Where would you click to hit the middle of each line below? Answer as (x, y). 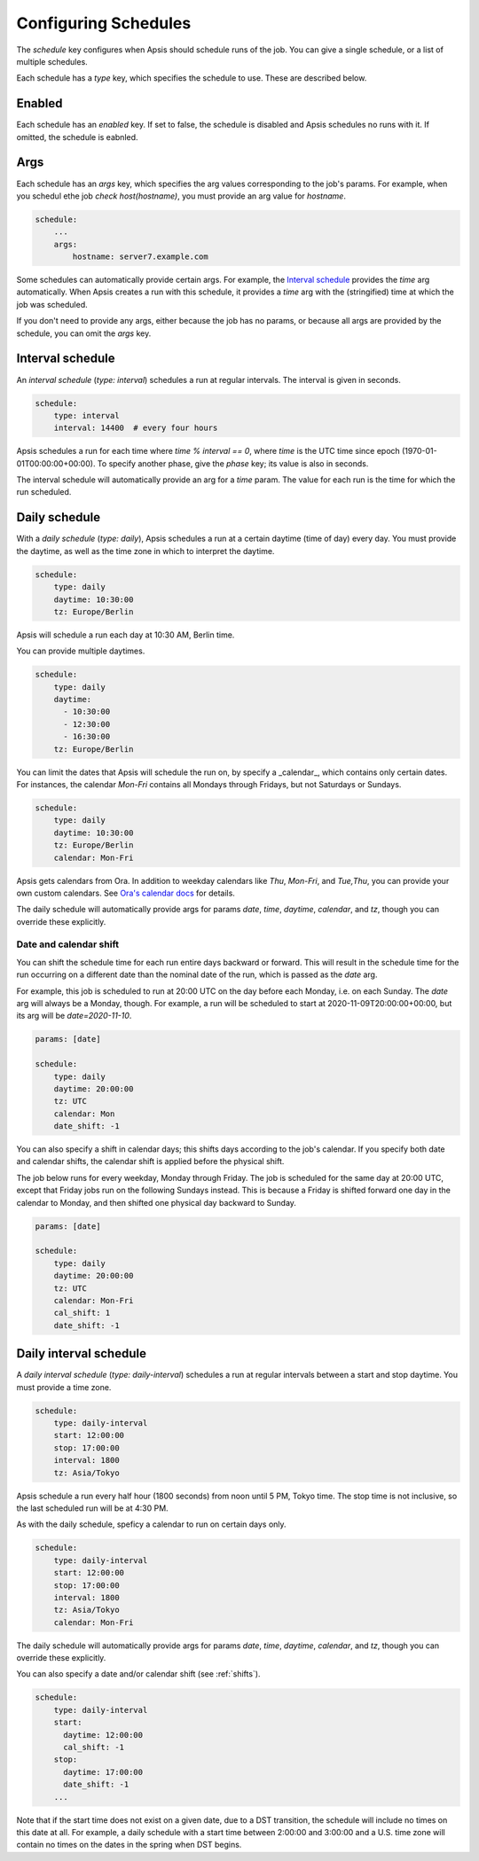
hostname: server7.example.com (140, 257)
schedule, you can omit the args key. (84, 333)
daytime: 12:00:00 (103, 1735)
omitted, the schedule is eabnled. (77, 137)
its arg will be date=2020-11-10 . (74, 1016)
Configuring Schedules (104, 23)
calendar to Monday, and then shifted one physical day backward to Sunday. (157, 1202)
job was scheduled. (52, 304)
